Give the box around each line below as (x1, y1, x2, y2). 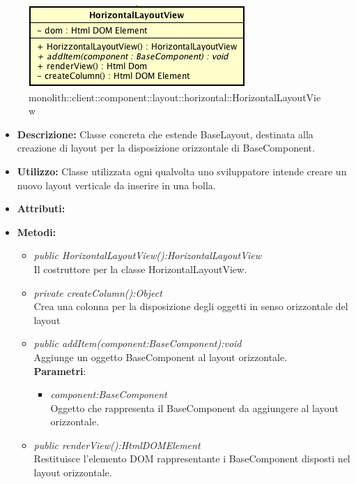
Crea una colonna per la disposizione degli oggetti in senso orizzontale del (33, 299, 348, 314)
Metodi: (17, 224, 56, 239)
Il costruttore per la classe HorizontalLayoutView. (33, 261, 247, 276)
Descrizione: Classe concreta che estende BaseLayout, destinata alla (17, 126, 314, 141)
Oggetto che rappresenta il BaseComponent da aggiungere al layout (50, 400, 339, 415)
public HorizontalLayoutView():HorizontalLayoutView (33, 248, 262, 263)
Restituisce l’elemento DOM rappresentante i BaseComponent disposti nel (33, 451, 350, 466)
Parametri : (33, 363, 86, 378)
